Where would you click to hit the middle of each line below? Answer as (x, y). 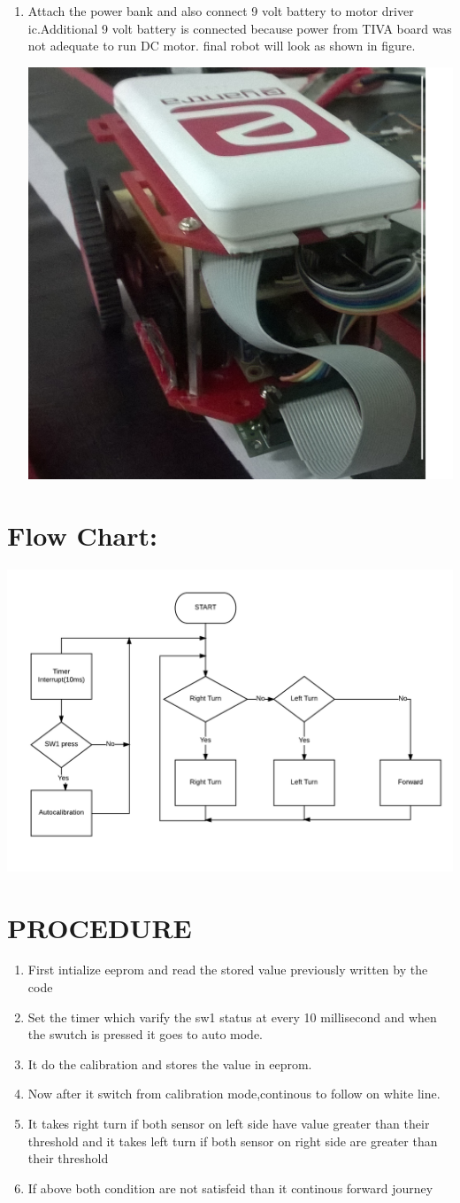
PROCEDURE (100, 927)
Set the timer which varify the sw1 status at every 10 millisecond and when (232, 1017)
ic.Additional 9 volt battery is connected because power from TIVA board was (240, 28)
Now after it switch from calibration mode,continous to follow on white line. (234, 1094)
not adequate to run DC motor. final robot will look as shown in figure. (222, 46)
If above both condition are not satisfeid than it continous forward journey (230, 1187)
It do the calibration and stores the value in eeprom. (170, 1063)
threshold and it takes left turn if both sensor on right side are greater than (233, 1141)
